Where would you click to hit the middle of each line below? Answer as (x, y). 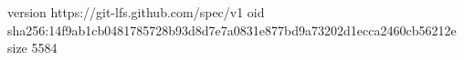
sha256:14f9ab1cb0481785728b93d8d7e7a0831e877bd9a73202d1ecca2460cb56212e (232, 30)
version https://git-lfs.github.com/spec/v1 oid (136, 12)
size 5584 (32, 48)
